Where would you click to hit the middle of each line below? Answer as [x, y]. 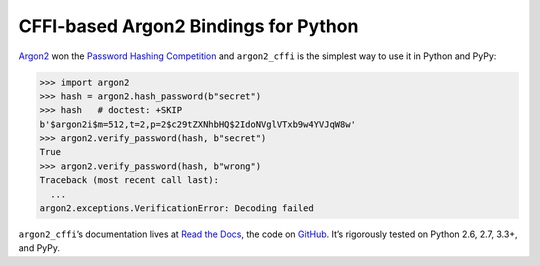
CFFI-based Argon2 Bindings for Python [188, 26]
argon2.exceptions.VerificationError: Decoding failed [176, 208]
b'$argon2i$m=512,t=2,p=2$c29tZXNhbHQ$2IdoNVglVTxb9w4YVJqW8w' [198, 124]
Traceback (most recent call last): [129, 180]
